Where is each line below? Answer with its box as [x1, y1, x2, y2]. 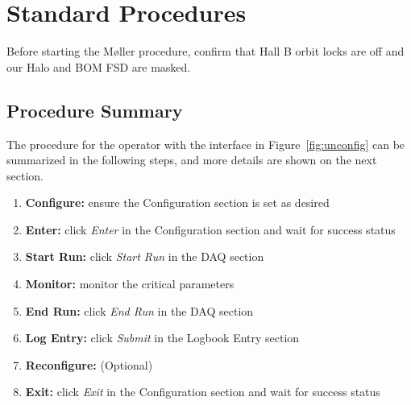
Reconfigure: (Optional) [25, 356, 153, 373]
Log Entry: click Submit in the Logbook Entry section [25, 329, 300, 346]
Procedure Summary [6, 97, 183, 122]
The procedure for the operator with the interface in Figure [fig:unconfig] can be [6, 135, 405, 152]
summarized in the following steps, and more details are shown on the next [6, 151, 377, 168]
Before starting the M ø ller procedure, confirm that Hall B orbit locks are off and [6, 43, 405, 60]
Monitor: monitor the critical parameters [25, 275, 235, 292]
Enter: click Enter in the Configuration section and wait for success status [25, 221, 396, 238]
